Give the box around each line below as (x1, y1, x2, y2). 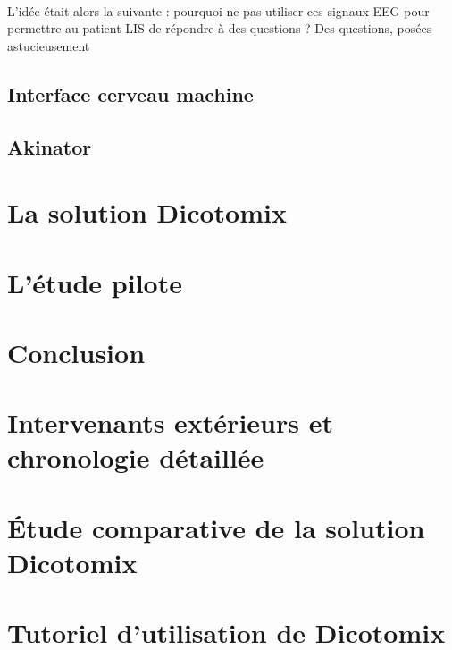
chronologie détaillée (7, 439, 264, 476)
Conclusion (7, 333, 146, 370)
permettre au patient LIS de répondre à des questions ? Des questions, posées (7, 19, 432, 38)
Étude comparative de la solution (7, 509, 425, 545)
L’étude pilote (7, 264, 182, 300)
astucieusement (7, 36, 90, 55)
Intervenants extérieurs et (7, 404, 333, 441)
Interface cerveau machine (7, 80, 254, 107)
